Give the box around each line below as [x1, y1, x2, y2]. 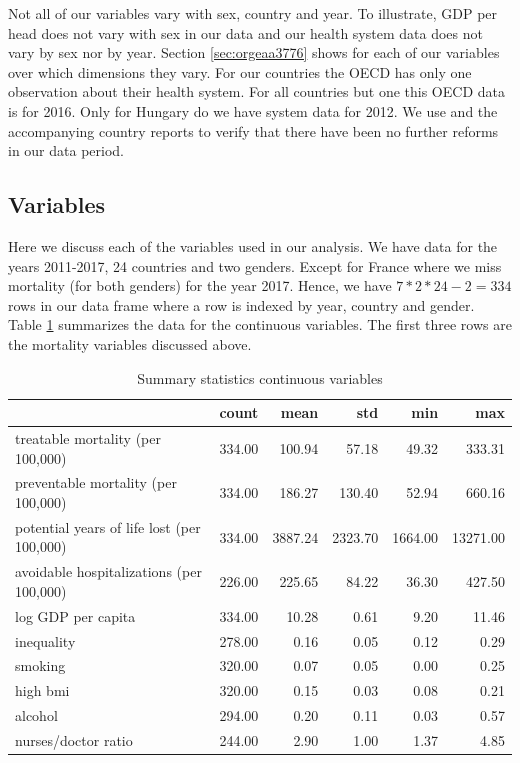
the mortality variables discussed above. [8, 333, 252, 354]
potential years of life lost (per [15, 516, 201, 537]
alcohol [15, 705, 58, 726]
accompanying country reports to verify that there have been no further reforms [8, 120, 499, 141]
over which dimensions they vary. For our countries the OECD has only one [8, 61, 472, 82]
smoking [15, 655, 66, 676]
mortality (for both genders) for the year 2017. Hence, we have [8, 275, 392, 296]
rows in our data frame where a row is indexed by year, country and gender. [8, 294, 475, 315]
